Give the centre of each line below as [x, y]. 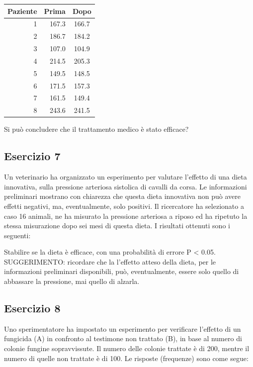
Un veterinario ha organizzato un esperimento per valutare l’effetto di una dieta [126, 177]
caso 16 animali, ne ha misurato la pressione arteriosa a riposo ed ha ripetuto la [126, 216]
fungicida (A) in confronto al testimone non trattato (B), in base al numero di [123, 338]
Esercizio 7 [32, 156]
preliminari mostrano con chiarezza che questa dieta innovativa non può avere [122, 196]
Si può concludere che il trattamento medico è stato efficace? [96, 129]
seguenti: [17, 235]
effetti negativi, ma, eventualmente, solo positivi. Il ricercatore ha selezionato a [124, 206]
